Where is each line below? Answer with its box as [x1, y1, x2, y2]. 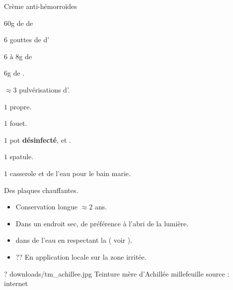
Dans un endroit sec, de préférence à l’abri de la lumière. [15, 218, 189, 228]
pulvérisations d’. [19, 84, 70, 95]
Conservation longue [15, 201, 78, 212]
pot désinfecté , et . [9, 134, 71, 145]
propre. [9, 101, 32, 111]
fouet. [9, 118, 27, 128]
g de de [11, 17, 33, 28]
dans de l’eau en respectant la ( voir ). [15, 235, 133, 245]
